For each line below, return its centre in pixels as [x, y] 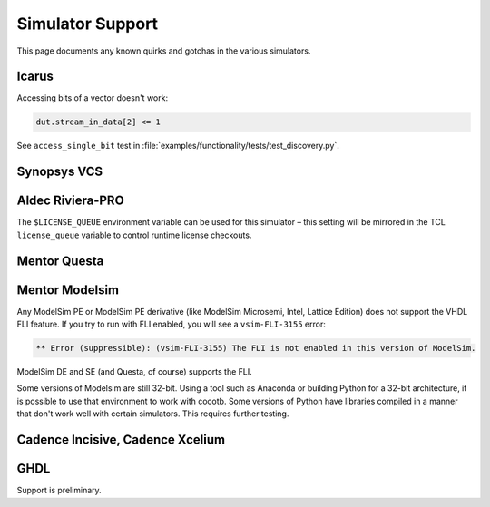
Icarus [35, 77]
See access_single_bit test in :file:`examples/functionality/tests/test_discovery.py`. [178, 146]
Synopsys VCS [60, 172]
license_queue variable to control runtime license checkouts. [134, 235]
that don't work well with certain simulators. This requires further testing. [153, 414]
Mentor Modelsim [68, 290]
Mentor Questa [60, 261]
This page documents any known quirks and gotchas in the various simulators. [164, 51]
